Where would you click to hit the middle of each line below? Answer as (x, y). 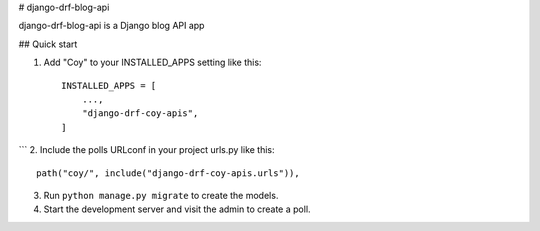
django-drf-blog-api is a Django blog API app (111, 26)
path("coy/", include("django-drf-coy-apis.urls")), (168, 173)
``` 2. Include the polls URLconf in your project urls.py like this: (146, 150)
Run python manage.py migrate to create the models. (161, 195)
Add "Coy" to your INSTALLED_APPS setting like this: (152, 62)
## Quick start (48, 44)
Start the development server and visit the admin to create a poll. (177, 209)
